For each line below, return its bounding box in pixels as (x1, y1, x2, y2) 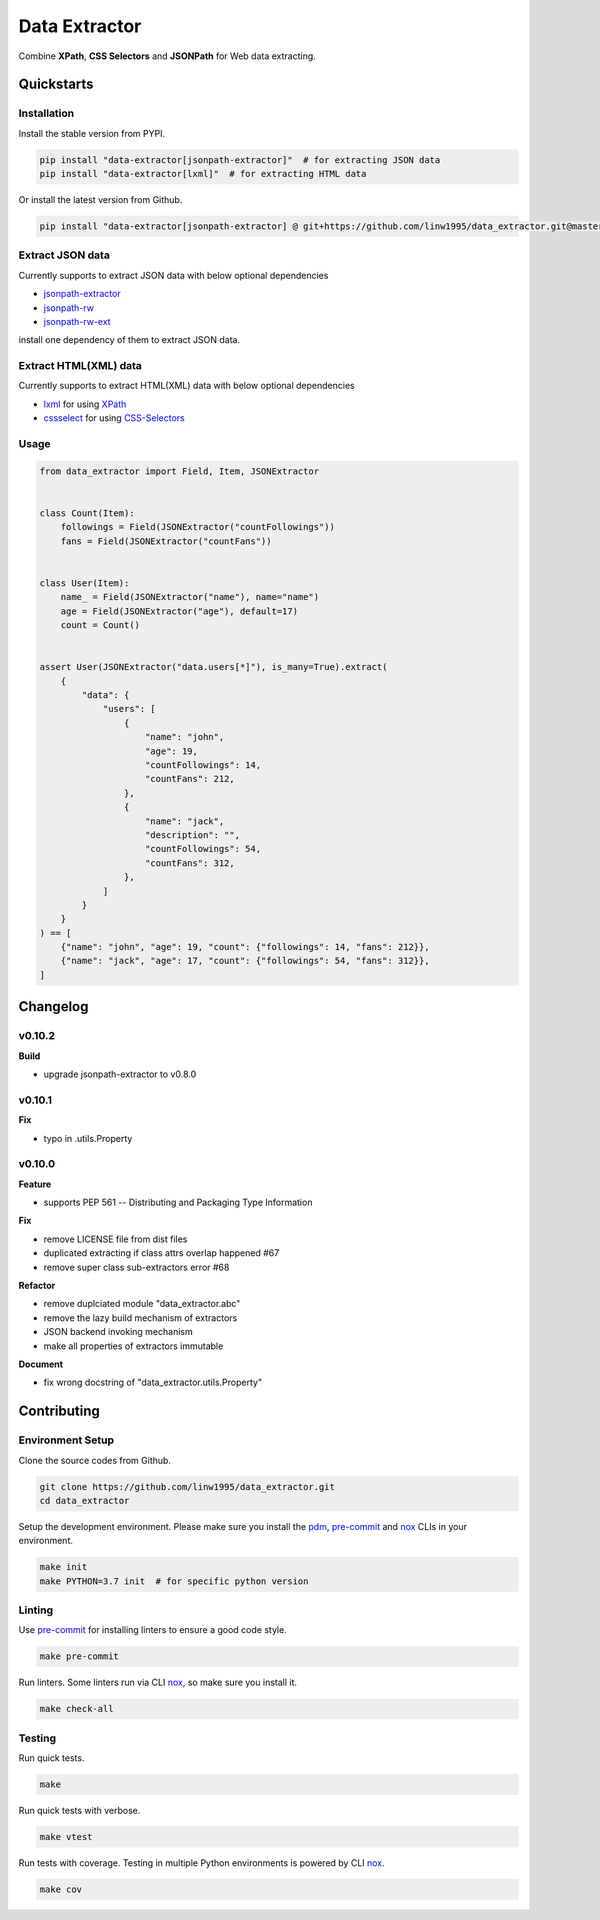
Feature (18, 1178, 52, 1190)
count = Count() (60, 620, 140, 631)
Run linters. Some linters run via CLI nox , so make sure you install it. (18, 1676, 298, 1689)
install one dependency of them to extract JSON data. (18, 334, 240, 346)
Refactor (18, 1280, 56, 1292)
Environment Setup (18, 1433, 115, 1447)
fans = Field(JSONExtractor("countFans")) (60, 535, 272, 547)
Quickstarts (18, 76, 94, 93)
